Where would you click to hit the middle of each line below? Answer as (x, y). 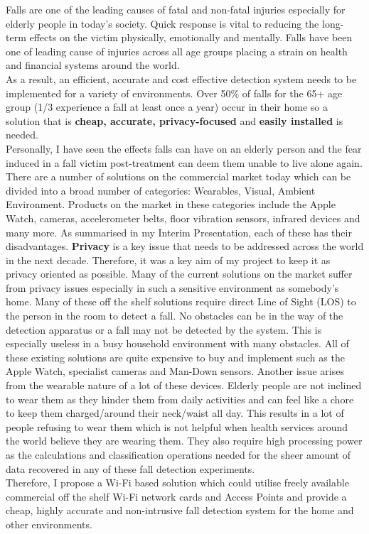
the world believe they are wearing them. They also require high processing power (184, 441)
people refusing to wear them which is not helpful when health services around (177, 426)
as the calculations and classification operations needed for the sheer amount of (178, 454)
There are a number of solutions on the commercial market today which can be (178, 176)
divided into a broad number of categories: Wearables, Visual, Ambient (161, 190)
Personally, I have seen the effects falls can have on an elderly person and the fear (184, 148)
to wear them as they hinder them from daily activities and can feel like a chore (180, 399)
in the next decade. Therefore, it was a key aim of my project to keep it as (168, 260)
